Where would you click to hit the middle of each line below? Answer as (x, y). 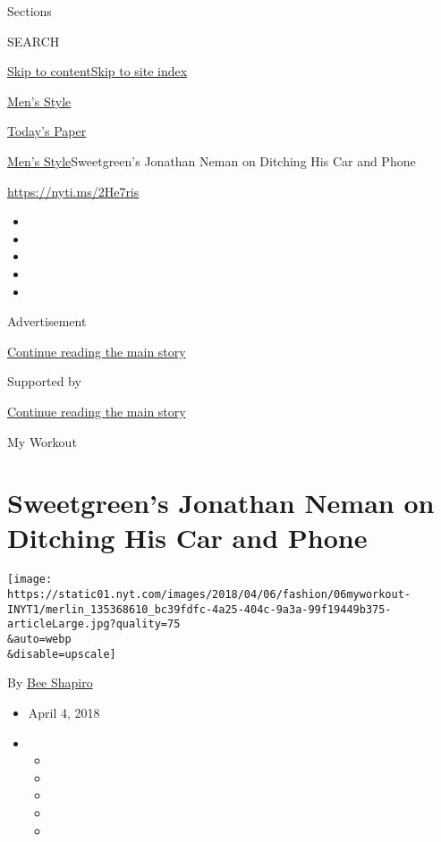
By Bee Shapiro (50, 682)
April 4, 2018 (64, 712)
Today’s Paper (47, 131)
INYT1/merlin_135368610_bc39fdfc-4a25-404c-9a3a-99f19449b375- (199, 609)
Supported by (44, 381)
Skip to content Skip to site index (98, 71)
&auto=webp (39, 640)
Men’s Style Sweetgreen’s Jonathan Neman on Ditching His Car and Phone (212, 160)
